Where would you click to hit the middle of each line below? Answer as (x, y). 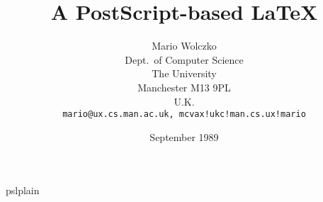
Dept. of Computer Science (184, 59)
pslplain (23, 190)
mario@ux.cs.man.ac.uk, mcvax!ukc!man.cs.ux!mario (184, 114)
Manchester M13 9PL (184, 87)
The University (184, 73)
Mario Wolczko (184, 46)
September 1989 (184, 136)
